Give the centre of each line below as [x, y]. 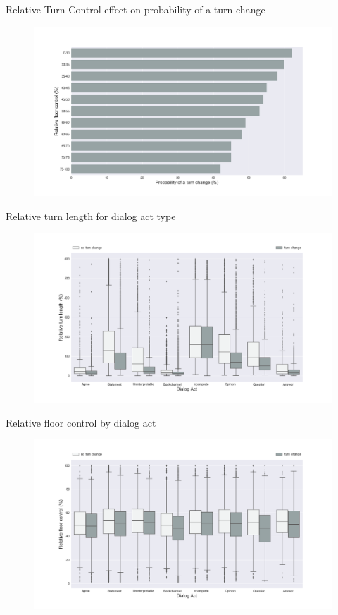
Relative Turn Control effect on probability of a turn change [136, 9]
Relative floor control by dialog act [81, 422]
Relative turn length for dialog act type [91, 215]
